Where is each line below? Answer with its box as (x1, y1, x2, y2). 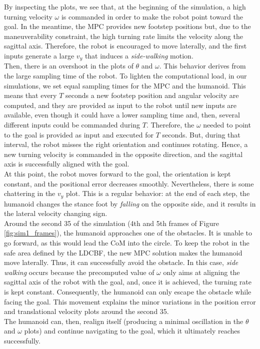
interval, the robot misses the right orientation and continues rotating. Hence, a (4, 139, 248, 149)
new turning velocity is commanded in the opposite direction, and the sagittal (4, 148, 243, 159)
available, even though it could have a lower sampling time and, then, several (4, 109, 240, 120)
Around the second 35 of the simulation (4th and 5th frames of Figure (4, 217, 219, 228)
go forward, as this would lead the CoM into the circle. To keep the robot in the (4, 237, 249, 247)
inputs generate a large (4, 50, 74, 60)
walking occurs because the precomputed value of (4, 266, 154, 277)
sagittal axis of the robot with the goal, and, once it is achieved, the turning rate (4, 276, 252, 287)
